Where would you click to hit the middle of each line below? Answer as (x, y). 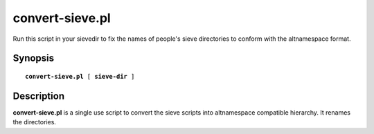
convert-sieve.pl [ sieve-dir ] (80, 76)
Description (39, 96)
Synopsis (34, 58)
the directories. (35, 122)
